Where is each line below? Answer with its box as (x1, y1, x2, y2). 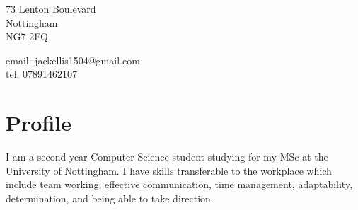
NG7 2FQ (6, 29, 48, 44)
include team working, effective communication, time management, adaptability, (6, 177, 353, 192)
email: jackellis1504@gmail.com (6, 52, 140, 67)
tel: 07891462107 (6, 66, 78, 81)
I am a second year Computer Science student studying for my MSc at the (6, 149, 328, 164)
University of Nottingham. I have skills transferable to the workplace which (6, 163, 332, 177)
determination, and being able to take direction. (6, 190, 214, 205)
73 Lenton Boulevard (6, 1, 96, 16)
